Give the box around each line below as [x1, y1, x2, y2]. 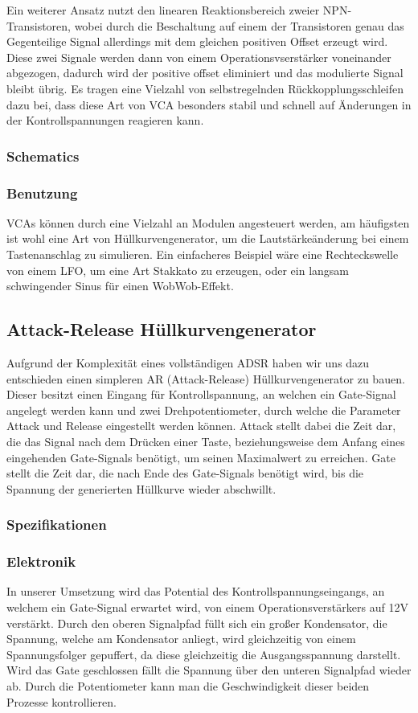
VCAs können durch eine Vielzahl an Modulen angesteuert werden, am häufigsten [6, 214, 410, 231]
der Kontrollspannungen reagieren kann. [6, 112, 204, 129]
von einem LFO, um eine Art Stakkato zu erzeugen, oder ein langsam [6, 261, 350, 278]
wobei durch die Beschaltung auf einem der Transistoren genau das [74, 17, 404, 34]
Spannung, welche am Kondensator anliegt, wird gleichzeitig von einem [6, 630, 356, 647]
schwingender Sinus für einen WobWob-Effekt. [6, 277, 234, 294]
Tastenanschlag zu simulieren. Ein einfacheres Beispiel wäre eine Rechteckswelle [6, 246, 399, 262]
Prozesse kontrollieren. [6, 693, 117, 710]
